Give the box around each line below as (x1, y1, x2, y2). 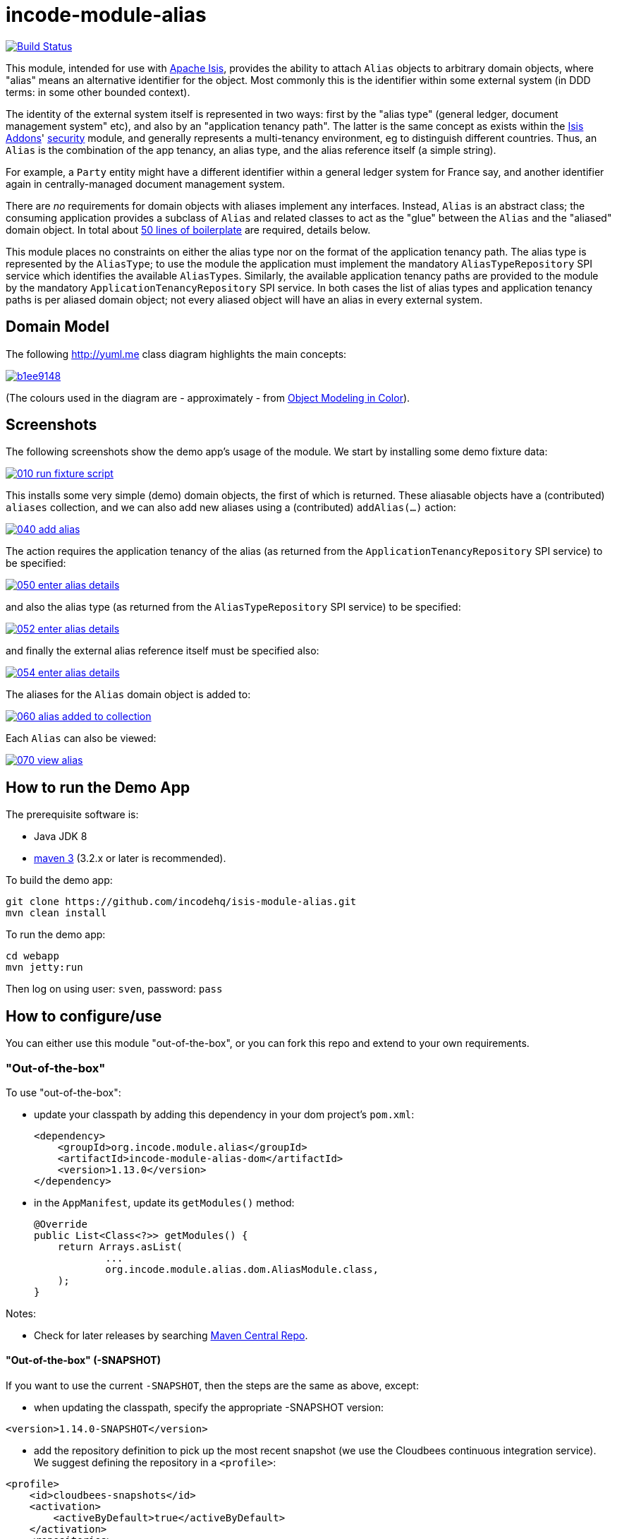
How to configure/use (6, 1007, 162, 1025)
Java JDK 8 (34, 830, 87, 843)
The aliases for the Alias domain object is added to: (6, 688, 251, 701)
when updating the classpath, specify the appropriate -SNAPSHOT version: (34, 1401, 384, 1414)
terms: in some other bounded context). (6, 85, 190, 98)
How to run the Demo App (6, 778, 190, 796)
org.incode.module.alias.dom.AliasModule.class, (105, 1263, 379, 1275)
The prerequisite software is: (6, 808, 139, 821)
